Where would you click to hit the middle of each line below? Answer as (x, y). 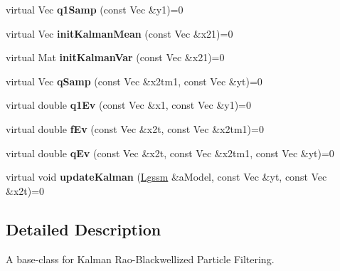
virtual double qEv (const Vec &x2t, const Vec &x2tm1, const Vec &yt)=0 (170, 153)
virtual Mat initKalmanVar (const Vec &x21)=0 (115, 57)
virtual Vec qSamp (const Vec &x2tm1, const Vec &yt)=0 (134, 81)
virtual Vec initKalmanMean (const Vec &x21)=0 (119, 33)
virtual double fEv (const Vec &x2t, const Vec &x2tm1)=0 (135, 128)
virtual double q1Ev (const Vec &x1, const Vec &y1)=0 (129, 105)
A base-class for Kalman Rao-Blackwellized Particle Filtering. (140, 259)
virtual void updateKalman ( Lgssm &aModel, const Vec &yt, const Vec (166, 177)
